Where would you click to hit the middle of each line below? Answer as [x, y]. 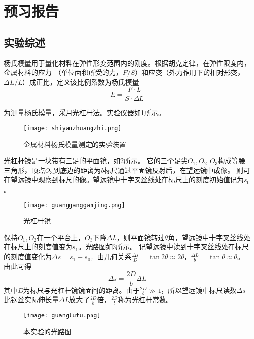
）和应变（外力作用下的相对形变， [190, 72]
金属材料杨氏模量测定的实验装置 [75, 144]
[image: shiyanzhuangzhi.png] [73, 129]
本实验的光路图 [47, 331]
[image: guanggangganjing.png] [74, 205]
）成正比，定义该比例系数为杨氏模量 [81, 82]
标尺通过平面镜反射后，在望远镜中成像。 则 [174, 170]
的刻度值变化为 [28, 256]
